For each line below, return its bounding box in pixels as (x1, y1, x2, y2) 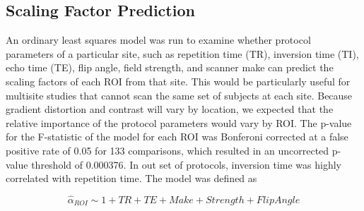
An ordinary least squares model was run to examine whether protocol (6, 32, 311, 47)
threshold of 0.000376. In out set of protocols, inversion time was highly (31, 157, 341, 171)
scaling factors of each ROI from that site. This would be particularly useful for (6, 73, 351, 88)
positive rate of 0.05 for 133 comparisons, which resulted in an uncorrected (6, 143, 329, 157)
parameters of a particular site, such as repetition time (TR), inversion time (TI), (6, 46, 359, 61)
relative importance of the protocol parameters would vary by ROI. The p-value (6, 115, 352, 130)
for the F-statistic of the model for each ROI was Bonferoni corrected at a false (6, 129, 348, 144)
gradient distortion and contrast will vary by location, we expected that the (6, 102, 334, 116)
